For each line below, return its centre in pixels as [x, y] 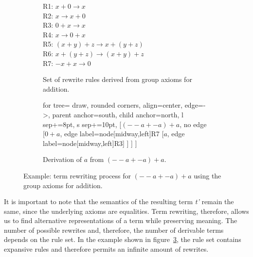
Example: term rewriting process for [77, 175]
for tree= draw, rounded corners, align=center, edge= [123, 105]
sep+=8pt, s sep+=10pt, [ [82, 124]
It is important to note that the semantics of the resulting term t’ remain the [119, 201]
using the [208, 175]
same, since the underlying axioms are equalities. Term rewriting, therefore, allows [126, 211]
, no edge [193, 124]
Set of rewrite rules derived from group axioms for [117, 79]
